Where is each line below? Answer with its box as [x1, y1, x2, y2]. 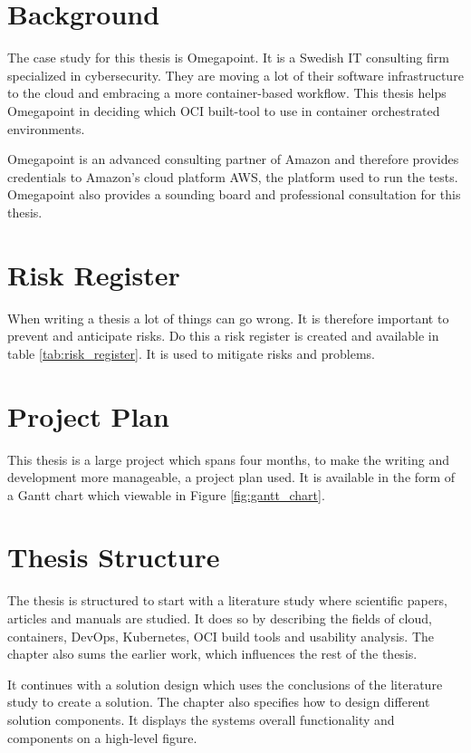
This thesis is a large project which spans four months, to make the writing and [7, 449, 449, 468]
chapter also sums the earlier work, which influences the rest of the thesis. [7, 644, 418, 663]
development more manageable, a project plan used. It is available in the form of [7, 468, 456, 487]
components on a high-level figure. [7, 728, 197, 747]
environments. [7, 119, 85, 138]
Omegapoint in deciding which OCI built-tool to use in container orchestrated [7, 101, 440, 120]
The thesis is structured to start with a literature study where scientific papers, [7, 591, 447, 610]
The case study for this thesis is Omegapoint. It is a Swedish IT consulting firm [7, 48, 450, 67]
